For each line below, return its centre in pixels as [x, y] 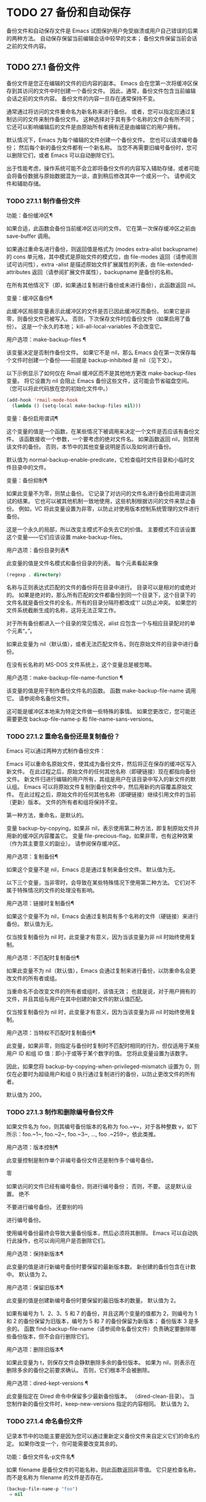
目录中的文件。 [30, 467]
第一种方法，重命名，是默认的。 [47, 815]
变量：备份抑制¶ [27, 480]
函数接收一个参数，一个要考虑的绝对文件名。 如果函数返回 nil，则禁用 [111, 439]
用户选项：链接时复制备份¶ [40, 903]
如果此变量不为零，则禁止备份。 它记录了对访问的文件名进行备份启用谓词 [98, 493]
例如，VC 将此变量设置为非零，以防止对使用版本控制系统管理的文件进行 [109, 509]
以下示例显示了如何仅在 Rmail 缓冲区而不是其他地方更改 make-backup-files [101, 373]
